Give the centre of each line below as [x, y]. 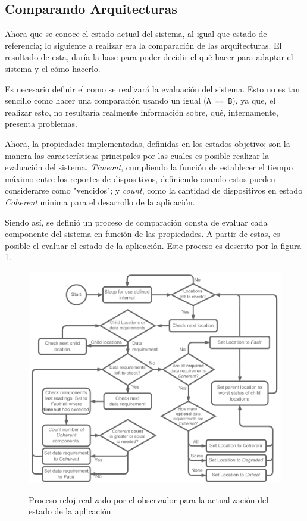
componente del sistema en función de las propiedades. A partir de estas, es [142, 234]
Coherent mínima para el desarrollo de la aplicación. [100, 202]
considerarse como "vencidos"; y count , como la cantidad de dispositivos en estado [154, 190]
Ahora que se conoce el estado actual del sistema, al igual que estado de [136, 34]
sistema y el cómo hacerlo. [53, 68]
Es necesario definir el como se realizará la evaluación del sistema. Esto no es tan [153, 88]
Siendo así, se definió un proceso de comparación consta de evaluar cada [136, 222]
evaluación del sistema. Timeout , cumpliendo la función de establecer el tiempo [149, 167]
